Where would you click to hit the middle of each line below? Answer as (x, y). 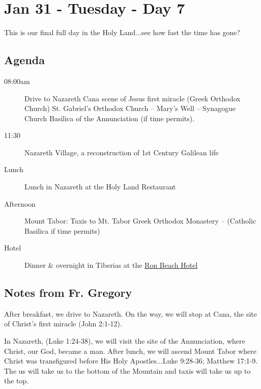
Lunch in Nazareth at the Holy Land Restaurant (100, 187)
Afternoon (20, 203)
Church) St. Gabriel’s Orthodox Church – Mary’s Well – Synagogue (130, 108)
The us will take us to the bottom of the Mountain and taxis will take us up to (127, 370)
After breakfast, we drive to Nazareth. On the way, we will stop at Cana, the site (130, 313)
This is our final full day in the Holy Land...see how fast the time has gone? (122, 32)
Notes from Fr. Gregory (68, 293)
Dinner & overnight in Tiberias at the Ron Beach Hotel (111, 265)
